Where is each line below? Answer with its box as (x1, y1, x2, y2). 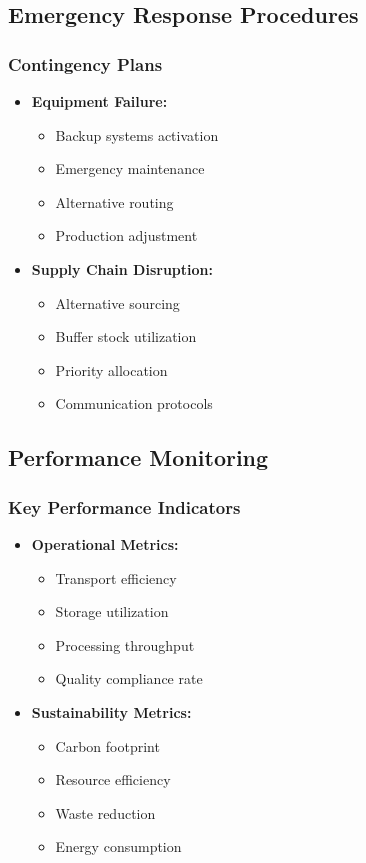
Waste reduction (55, 802, 156, 823)
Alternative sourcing (55, 292, 180, 313)
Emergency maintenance (55, 158, 205, 179)
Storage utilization (55, 601, 169, 622)
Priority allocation (55, 359, 168, 380)
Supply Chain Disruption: (31, 258, 213, 279)
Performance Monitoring (8, 442, 269, 473)
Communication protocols (55, 393, 213, 414)
